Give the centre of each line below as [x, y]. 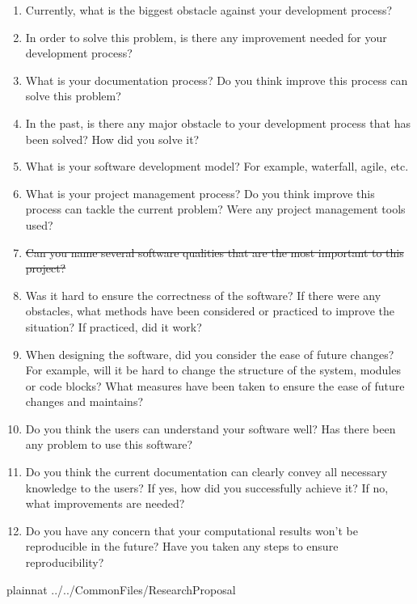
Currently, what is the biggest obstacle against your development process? [209, 10]
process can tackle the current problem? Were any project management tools [215, 209]
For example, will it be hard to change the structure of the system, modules [213, 370]
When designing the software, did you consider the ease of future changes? [210, 354]
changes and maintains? [84, 401]
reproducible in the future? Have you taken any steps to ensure [182, 546]
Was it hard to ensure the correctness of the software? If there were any [203, 295]
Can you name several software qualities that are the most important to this [215, 252]
